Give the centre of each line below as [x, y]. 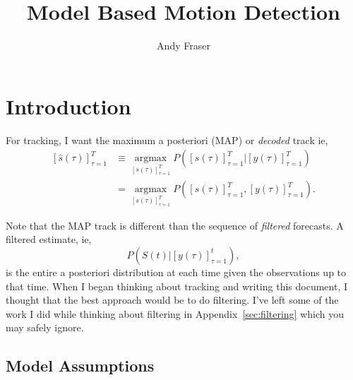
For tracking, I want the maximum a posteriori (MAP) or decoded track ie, [167, 139]
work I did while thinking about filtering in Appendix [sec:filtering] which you [175, 313]
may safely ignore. [45, 327]
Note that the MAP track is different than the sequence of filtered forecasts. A [175, 225]
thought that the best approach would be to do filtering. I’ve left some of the [172, 300]
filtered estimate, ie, [49, 239]
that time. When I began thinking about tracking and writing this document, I [176, 286]
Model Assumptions [80, 366]
